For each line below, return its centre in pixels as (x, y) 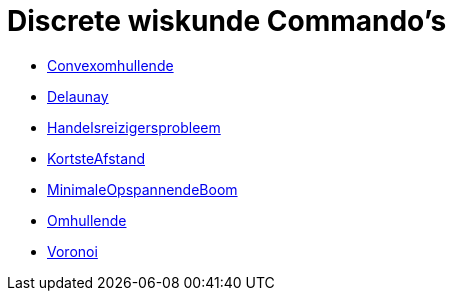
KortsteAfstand (96, 158)
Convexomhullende (110, 65)
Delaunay (78, 96)
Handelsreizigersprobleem (134, 127)
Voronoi (72, 251)
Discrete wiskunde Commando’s (227, 21)
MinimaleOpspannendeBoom (142, 189)
